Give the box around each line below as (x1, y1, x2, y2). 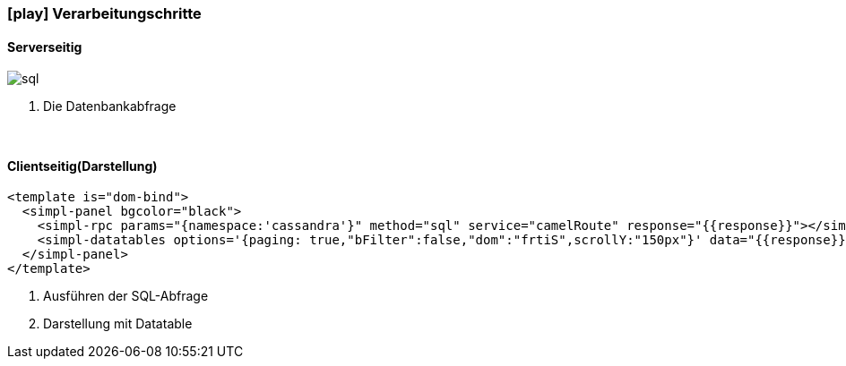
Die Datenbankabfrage (43, 98, 177, 115)
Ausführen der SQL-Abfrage (43, 288, 209, 304)
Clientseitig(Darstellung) (7, 157, 158, 174)
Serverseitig (7, 38, 82, 55)
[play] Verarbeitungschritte (7, 4, 202, 22)
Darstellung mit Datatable (43, 316, 193, 332)
